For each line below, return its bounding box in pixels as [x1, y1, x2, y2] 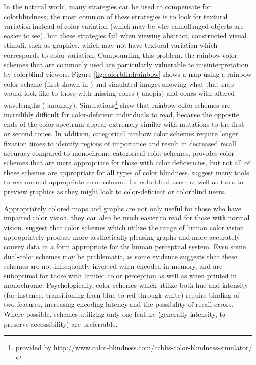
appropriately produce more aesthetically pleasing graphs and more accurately [4, 232, 240, 242]
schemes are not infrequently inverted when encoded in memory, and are [4, 261, 223, 271]
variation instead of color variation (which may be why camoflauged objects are [4, 21, 244, 31]
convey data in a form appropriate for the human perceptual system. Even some [4, 241, 246, 251]
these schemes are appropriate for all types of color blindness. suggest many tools [4, 167, 249, 177]
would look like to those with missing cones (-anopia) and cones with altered [4, 88, 235, 98]
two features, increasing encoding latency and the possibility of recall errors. [4, 299, 234, 309]
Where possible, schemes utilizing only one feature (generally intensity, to [4, 309, 226, 319]
